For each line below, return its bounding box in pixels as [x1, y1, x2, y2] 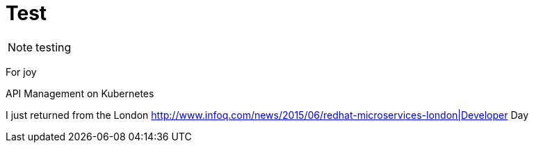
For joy [6, 65, 37, 78]
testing [35, 40, 72, 54]
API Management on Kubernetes [6, 87, 154, 99]
